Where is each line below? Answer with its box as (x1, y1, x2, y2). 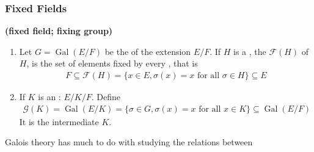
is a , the (233, 45, 266, 57)
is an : (38, 90, 61, 103)
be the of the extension (104, 45, 191, 57)
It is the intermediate (19, 115, 99, 128)
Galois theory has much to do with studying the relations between (5, 136, 253, 148)
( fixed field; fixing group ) (5, 24, 113, 37)
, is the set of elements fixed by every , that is (26, 57, 198, 70)
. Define (91, 90, 120, 103)
